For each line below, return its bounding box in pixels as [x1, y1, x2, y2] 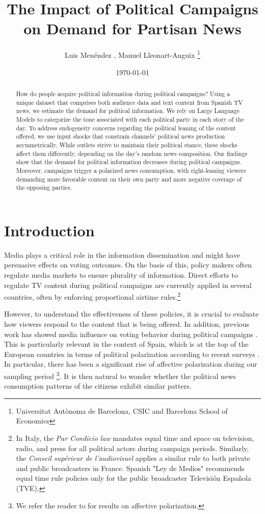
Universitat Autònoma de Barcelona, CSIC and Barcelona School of [16, 405, 228, 416]
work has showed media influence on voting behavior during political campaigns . [4, 328, 258, 339]
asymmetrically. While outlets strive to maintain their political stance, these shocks [16, 140, 237, 149]
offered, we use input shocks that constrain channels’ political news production [16, 132, 225, 141]
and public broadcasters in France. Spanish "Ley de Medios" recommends [16, 462, 245, 473]
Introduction [4, 219, 95, 240]
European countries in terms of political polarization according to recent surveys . [4, 348, 260, 359]
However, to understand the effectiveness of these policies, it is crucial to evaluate [4, 308, 259, 319]
